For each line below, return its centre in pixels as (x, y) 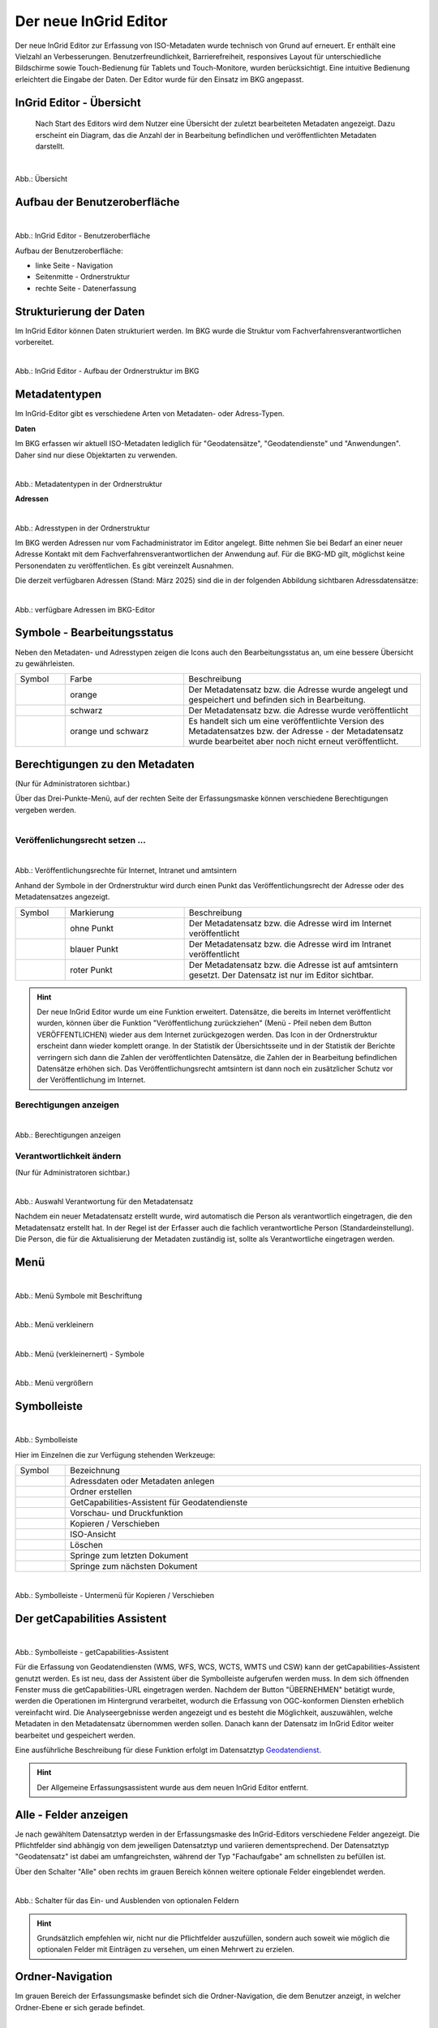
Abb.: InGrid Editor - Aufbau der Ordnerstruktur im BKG (107, 371)
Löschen (86, 1545)
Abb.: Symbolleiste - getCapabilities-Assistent (92, 1652)
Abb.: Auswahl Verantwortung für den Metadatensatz (104, 1201)
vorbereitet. (34, 342)
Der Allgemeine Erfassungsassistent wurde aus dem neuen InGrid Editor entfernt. (172, 1787)
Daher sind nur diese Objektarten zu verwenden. (96, 455)
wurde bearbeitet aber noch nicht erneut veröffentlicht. (293, 741)
